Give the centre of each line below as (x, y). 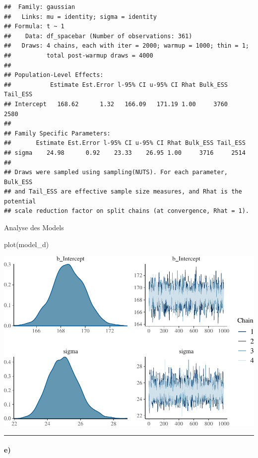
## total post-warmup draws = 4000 (79, 55)
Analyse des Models (34, 228)
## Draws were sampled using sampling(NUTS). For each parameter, (116, 172)
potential (20, 201)
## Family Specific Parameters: (57, 133)
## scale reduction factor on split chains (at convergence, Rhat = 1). (127, 211)
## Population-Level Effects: (54, 75)
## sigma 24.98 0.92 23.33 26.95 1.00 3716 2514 (125, 153)
